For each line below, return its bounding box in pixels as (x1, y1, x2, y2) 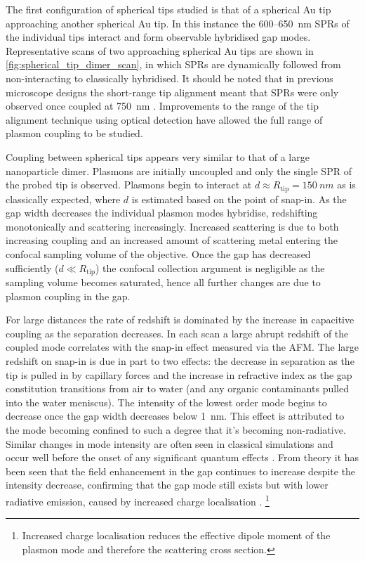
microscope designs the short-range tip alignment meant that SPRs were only (6, 84, 339, 99)
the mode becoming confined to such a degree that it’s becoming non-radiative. (6, 422, 346, 437)
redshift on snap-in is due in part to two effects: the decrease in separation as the (6, 353, 354, 368)
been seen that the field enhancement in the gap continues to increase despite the (6, 463, 356, 478)
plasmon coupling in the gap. (6, 288, 131, 303)
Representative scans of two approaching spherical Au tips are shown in (6, 43, 314, 58)
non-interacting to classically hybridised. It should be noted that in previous (6, 70, 333, 85)
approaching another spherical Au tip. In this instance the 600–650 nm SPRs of (6, 15, 350, 30)
